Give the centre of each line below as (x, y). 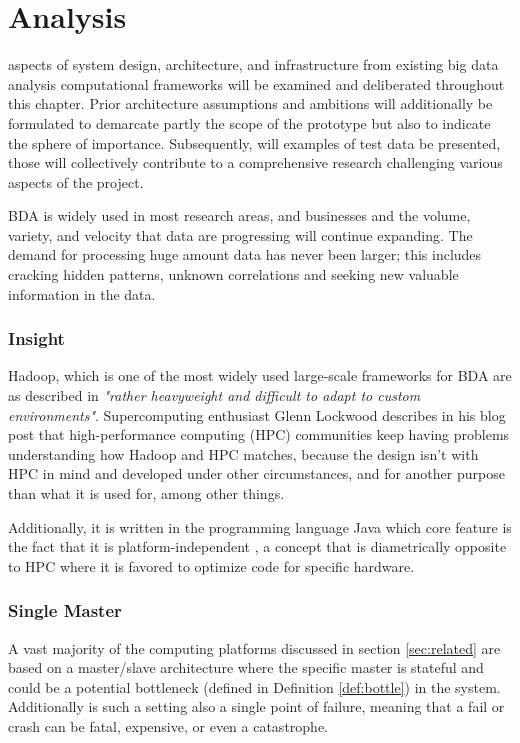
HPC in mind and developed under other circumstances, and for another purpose (256, 473)
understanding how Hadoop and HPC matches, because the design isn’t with (243, 453)
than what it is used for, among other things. (146, 493)
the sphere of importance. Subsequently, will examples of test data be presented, (254, 142)
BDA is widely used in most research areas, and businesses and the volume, (239, 215)
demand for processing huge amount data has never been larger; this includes (245, 254)
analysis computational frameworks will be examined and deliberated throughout (256, 83)
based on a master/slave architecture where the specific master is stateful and (246, 667)
